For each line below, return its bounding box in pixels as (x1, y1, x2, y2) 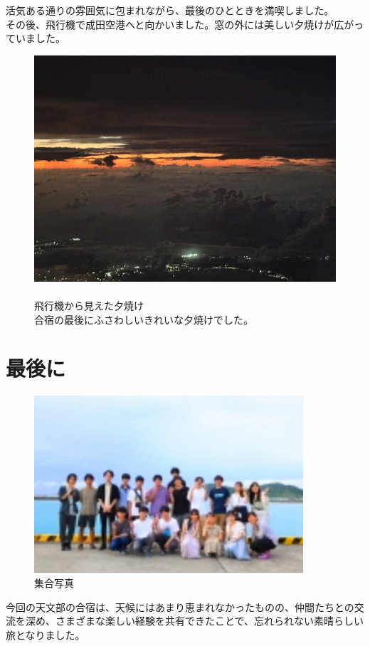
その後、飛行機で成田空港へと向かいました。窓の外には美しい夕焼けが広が (6, 16, 354, 31)
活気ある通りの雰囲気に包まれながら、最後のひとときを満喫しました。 (6, 3, 334, 17)
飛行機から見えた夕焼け (34, 297, 144, 312)
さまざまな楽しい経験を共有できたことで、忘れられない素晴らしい (55, 613, 364, 628)
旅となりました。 (6, 627, 85, 642)
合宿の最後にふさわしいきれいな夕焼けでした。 (34, 312, 253, 327)
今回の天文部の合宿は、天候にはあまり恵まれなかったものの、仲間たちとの (6, 599, 354, 614)
